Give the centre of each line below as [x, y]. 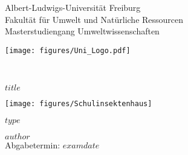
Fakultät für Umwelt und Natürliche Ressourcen [94, 19]
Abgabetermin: [33, 144]
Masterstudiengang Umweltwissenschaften [82, 31]
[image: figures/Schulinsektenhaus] [79, 104]
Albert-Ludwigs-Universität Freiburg [73, 7]
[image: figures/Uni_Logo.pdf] [68, 50]
